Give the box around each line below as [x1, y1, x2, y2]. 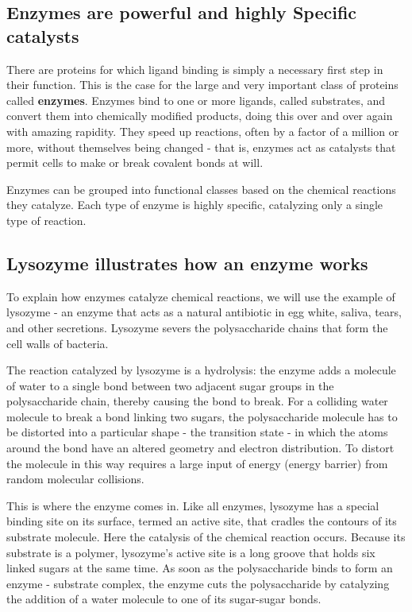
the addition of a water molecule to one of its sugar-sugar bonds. [6, 591, 322, 607]
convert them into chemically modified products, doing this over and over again [6, 107, 393, 124]
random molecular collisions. [6, 471, 144, 487]
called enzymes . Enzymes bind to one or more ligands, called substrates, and [6, 91, 386, 108]
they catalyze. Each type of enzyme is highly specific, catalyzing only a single [6, 196, 383, 213]
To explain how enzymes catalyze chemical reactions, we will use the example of [6, 288, 395, 304]
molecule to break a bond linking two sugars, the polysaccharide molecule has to [6, 408, 398, 424]
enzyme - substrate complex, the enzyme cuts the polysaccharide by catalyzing [6, 575, 390, 591]
